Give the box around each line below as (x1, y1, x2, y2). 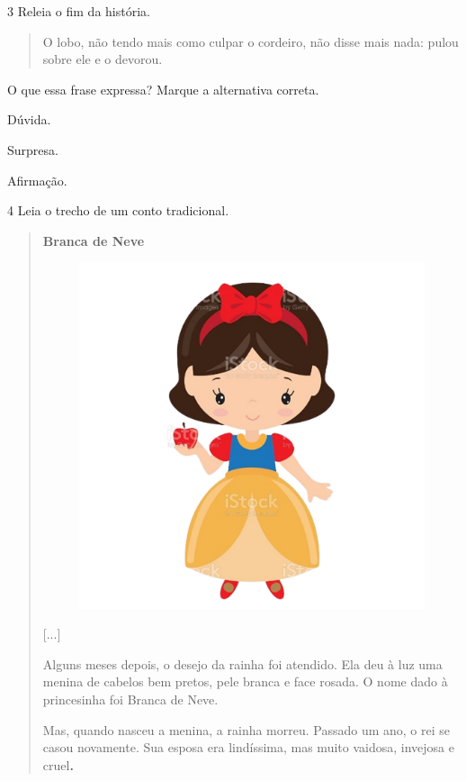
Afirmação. (7, 170, 67, 189)
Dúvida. (7, 110, 51, 129)
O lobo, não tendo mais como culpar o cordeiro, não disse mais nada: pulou (42, 32, 459, 50)
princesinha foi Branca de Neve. (42, 689, 219, 708)
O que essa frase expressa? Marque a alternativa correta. (7, 79, 319, 98)
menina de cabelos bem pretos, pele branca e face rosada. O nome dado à (42, 672, 448, 691)
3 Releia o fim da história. (7, 2, 150, 20)
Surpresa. (7, 140, 58, 159)
